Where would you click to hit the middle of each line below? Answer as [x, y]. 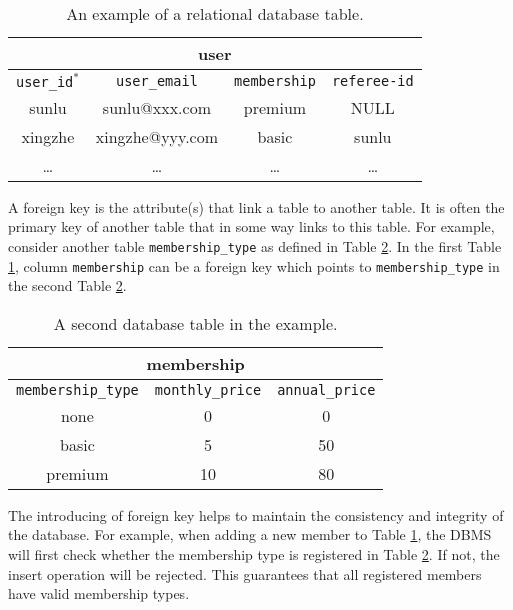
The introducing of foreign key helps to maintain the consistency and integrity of [256, 514]
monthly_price [208, 389]
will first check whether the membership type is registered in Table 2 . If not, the [254, 554]
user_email [157, 80]
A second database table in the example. [195, 323]
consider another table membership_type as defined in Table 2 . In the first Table [255, 245]
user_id [45, 81]
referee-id [372, 80]
